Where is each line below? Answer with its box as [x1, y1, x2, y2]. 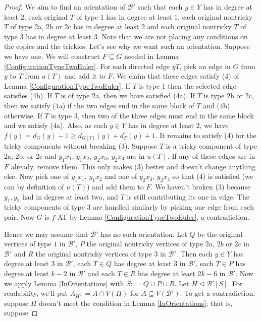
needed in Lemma [124, 50, 179, 61]
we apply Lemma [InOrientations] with [4, 278, 124, 288]
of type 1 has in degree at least [76, 11, 172, 22]
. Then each [176, 248, 213, 259]
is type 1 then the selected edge [139, 80, 236, 91]
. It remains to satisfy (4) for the [155, 130, 256, 140]
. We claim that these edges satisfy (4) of [112, 71, 239, 81]
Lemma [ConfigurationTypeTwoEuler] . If [4, 80, 130, 91]
